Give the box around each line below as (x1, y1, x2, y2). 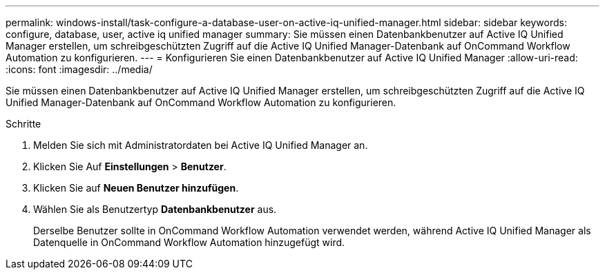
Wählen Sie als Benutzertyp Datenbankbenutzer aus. (33, 203, 277, 215)
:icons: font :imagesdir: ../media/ (6, 63, 153, 75)
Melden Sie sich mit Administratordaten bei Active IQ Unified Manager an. (33, 139, 368, 151)
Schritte (6, 118, 41, 130)
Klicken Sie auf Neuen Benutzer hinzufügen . (33, 182, 239, 194)
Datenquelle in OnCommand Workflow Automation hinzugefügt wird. (33, 236, 345, 248)
